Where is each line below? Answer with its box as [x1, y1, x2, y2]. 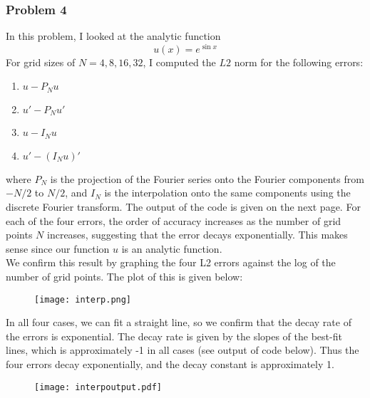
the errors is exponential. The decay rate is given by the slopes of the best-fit [6, 328, 342, 343]
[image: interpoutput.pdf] [34, 382, 162, 392]
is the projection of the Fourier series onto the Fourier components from [50, 171, 364, 186]
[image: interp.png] [34, 294, 132, 305]
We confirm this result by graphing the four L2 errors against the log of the [6, 255, 336, 270]
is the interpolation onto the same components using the [104, 185, 351, 200]
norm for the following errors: [234, 54, 364, 69]
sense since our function [6, 241, 110, 256]
